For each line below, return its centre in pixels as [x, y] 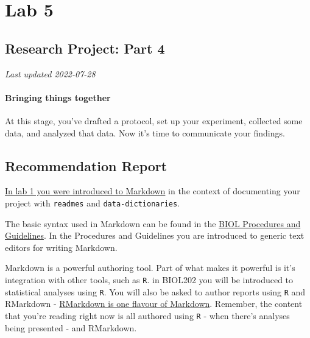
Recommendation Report [86, 165]
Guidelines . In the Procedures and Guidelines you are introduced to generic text [155, 235]
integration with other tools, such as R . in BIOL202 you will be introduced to [149, 279]
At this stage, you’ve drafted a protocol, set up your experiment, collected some [154, 120]
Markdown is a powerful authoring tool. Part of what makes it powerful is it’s [150, 268]
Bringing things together [58, 97]
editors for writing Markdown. [61, 247]
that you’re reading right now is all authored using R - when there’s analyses [147, 315]
